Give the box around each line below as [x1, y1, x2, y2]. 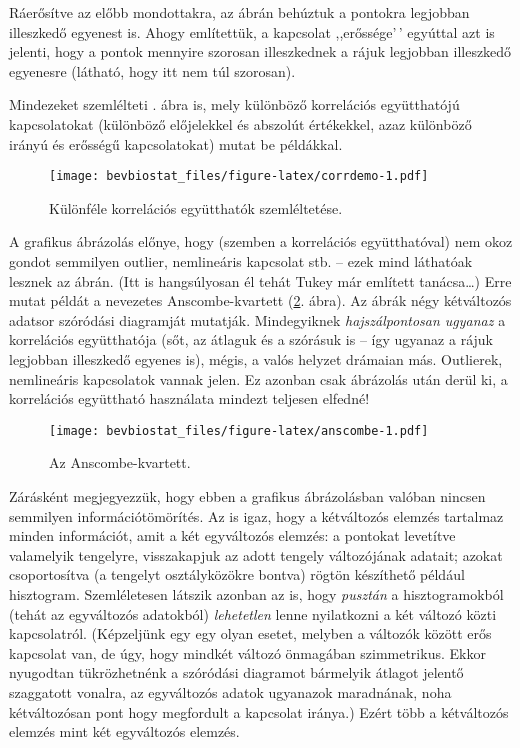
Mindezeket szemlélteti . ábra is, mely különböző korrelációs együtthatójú [9, 94, 460, 115]
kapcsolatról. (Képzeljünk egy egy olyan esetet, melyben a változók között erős [9, 623, 492, 644]
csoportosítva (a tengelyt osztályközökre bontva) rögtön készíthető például [9, 564, 465, 585]
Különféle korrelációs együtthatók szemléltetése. [49, 197, 343, 218]
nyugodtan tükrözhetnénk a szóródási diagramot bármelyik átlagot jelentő [9, 662, 464, 683]
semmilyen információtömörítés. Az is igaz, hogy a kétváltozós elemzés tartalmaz [9, 505, 504, 526]
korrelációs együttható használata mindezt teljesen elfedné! [9, 388, 370, 409]
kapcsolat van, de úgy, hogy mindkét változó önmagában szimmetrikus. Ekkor [9, 642, 486, 663]
